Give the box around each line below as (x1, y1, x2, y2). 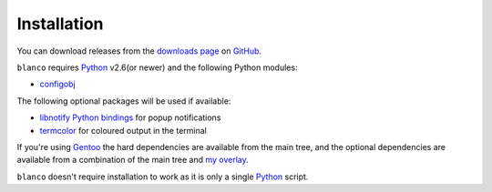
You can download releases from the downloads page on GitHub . (16, 45, 262, 56)
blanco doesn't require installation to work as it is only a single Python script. (16, 171, 309, 182)
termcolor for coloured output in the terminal (39, 125, 207, 136)
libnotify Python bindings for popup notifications (39, 112, 221, 123)
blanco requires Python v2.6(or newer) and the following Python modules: (16, 62, 298, 73)
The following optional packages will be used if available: (16, 96, 231, 106)
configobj (39, 78, 77, 90)
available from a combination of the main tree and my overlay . (16, 155, 250, 166)
